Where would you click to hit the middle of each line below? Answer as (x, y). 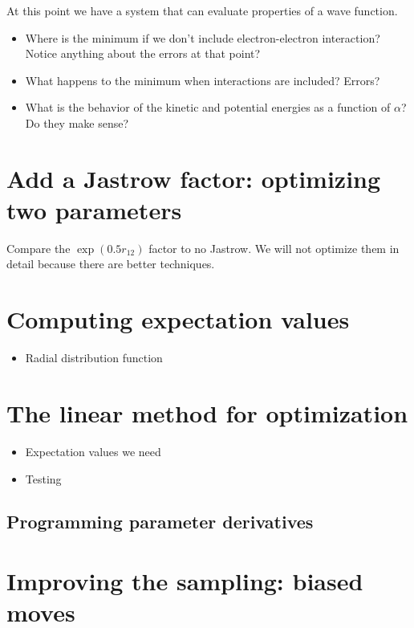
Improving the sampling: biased (185, 581)
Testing (43, 478)
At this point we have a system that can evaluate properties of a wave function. (202, 10)
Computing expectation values (178, 319)
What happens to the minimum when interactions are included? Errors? (203, 80)
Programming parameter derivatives (160, 522)
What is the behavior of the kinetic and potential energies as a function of (208, 107)
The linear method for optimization (207, 412)
